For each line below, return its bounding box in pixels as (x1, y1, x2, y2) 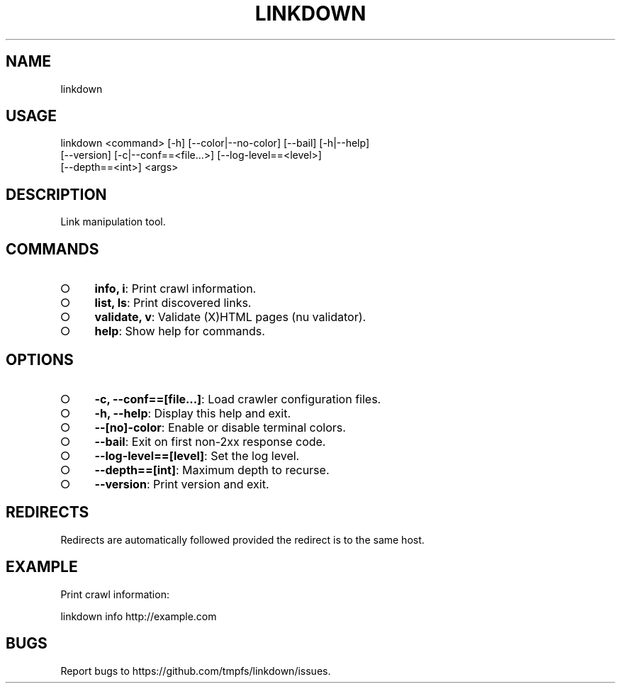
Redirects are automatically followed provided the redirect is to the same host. (60, 533, 425, 546)
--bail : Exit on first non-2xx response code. (94, 434, 326, 449)
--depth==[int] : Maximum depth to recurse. (94, 462, 330, 477)
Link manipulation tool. (60, 215, 166, 228)
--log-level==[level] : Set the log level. (94, 448, 300, 463)
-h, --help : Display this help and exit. (94, 405, 291, 420)
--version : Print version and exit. (94, 476, 269, 491)
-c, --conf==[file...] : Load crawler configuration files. (94, 391, 381, 406)
